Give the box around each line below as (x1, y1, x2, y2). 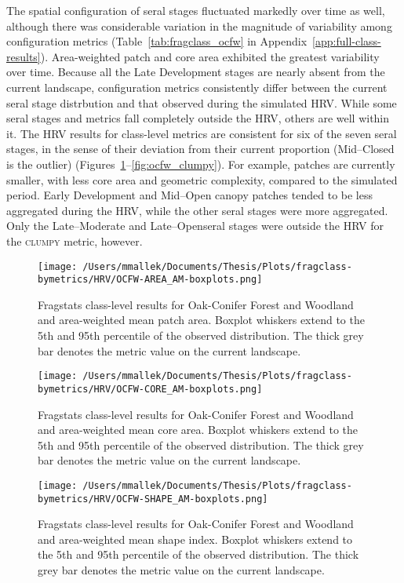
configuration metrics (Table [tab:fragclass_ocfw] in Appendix (6, 33, 308, 49)
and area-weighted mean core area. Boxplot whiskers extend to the (38, 421, 359, 438)
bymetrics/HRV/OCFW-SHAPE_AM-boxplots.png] (38, 493, 268, 505)
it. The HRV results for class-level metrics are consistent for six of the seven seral (6, 125, 397, 141)
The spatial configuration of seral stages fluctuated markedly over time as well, (6, 2, 385, 18)
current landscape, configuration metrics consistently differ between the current (6, 78, 388, 95)
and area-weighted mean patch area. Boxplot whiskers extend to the (38, 312, 365, 328)
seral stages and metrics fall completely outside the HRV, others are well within (6, 110, 390, 126)
